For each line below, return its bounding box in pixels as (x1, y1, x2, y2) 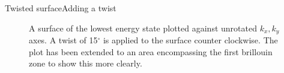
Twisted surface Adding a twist (5, 2, 116, 14)
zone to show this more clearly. (29, 57, 142, 69)
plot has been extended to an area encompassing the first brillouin (29, 45, 273, 58)
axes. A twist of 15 (29, 34, 98, 46)
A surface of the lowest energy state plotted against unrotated (29, 21, 257, 34)
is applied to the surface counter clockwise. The (103, 34, 278, 46)
